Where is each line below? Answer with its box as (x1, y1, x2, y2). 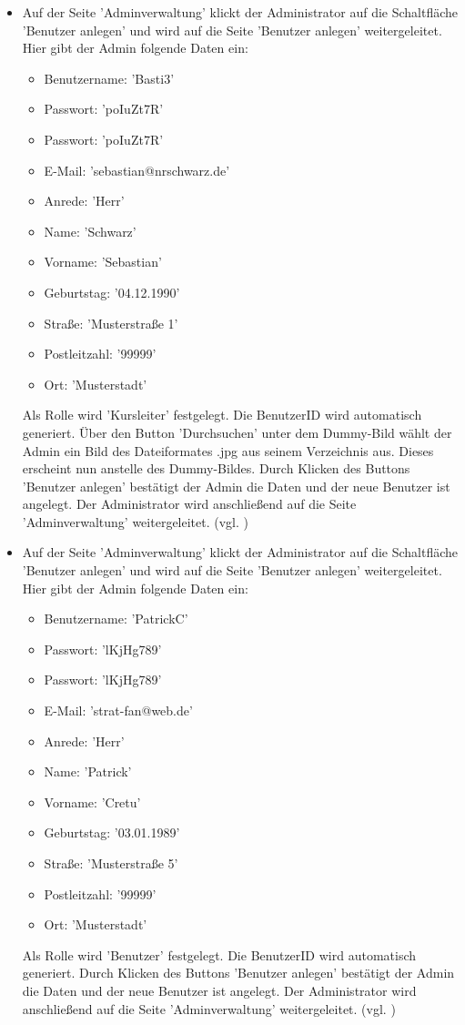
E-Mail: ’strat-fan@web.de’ (44, 701, 193, 720)
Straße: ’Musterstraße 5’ (44, 854, 178, 872)
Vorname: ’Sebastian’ (44, 252, 162, 271)
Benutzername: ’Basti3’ (44, 68, 175, 87)
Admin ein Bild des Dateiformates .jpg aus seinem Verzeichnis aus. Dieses (22, 441, 434, 460)
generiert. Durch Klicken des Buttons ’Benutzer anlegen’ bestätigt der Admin (22, 963, 455, 982)
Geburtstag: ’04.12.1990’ (44, 282, 180, 301)
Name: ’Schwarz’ (44, 221, 136, 240)
